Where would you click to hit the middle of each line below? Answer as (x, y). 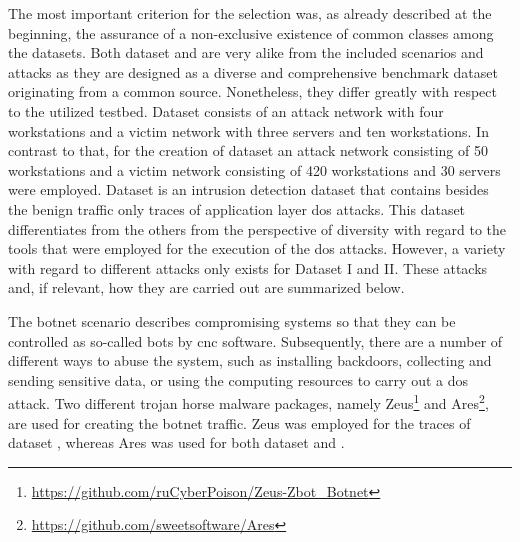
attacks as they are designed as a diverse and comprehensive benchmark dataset (253, 71)
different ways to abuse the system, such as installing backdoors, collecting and (250, 360)
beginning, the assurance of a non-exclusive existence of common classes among (251, 32)
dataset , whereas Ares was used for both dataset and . (176, 442)
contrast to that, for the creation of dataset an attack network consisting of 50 (248, 150)
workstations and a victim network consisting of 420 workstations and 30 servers (254, 169)
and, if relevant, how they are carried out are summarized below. (206, 287)
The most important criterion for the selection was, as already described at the (250, 13)
